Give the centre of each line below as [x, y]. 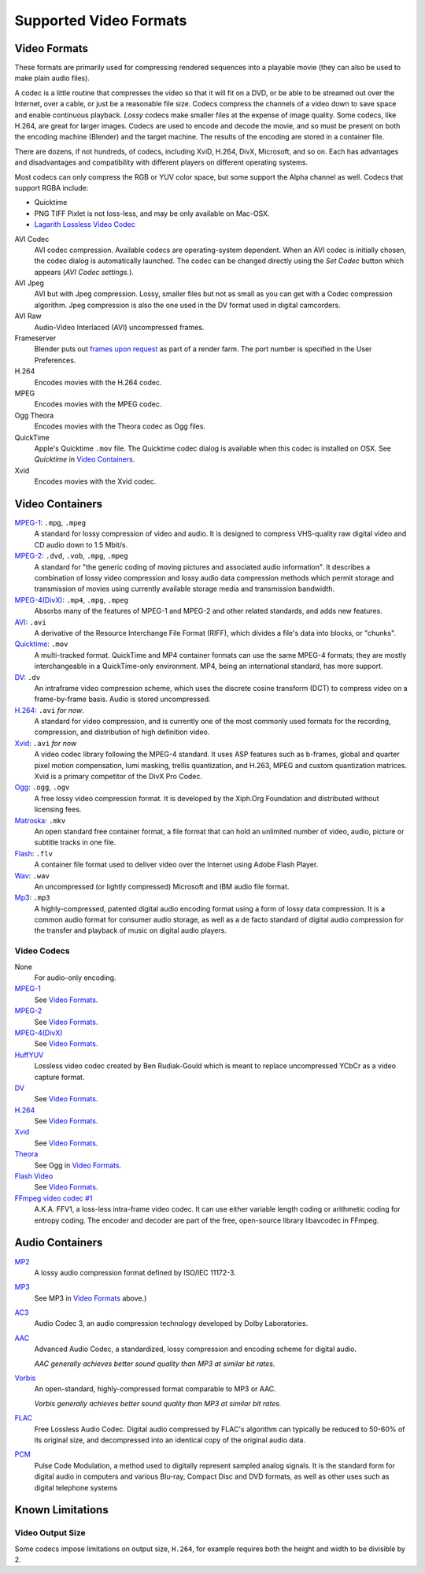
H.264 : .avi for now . [49, 710]
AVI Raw [28, 316]
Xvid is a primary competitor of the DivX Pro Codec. [118, 777]
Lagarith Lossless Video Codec [85, 225]
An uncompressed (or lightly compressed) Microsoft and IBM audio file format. [162, 886]
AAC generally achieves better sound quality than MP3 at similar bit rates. [155, 1364]
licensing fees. [58, 809]
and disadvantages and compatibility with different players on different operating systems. [161, 162]
